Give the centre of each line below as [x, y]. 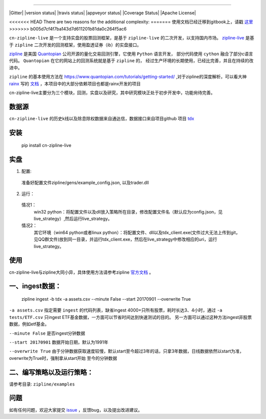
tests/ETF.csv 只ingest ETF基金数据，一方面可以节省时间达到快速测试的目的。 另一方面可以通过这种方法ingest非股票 [131, 317]
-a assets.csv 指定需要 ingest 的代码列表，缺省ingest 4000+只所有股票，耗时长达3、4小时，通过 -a [116, 310]
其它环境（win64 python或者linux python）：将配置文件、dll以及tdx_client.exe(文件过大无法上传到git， [137, 232]
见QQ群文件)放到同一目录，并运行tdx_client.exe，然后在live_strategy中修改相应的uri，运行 [125, 240]
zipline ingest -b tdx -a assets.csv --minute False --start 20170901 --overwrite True [106, 299]
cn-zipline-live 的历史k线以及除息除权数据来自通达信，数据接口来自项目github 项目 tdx [102, 118]
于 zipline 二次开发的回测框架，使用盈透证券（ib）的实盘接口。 [75, 45]
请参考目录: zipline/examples [42, 384]
